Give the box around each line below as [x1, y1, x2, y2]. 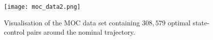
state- [193, 17, 210, 27]
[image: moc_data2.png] [4, 3, 81, 10]
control [4, 27, 25, 37]
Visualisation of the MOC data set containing [4, 17, 140, 27]
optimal [168, 17, 191, 27]
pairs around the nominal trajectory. [27, 27, 135, 37]
